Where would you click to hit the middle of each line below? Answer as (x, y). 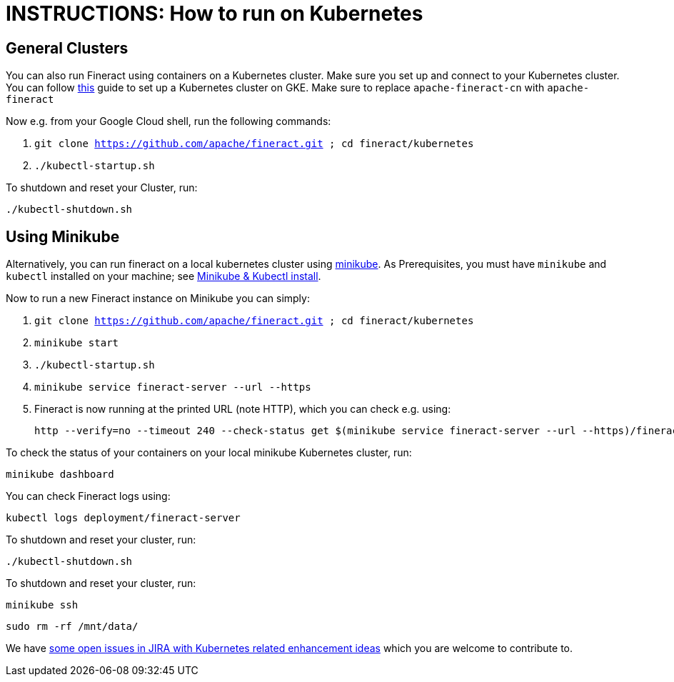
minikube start (77, 343)
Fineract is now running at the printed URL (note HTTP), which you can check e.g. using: (243, 409)
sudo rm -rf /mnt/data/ (72, 627)
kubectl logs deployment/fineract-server (123, 518)
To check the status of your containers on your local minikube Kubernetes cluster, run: (209, 453)
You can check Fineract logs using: (88, 496)
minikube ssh (42, 605)
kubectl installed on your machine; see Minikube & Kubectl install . (164, 276)
